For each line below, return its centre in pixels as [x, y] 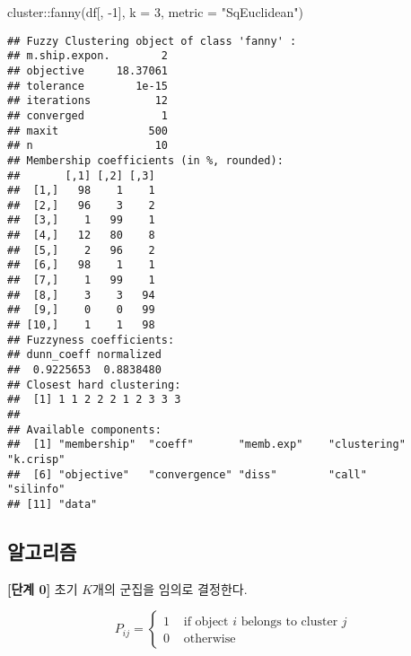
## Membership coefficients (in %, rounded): [145, 160]
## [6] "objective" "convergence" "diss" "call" [187, 474]
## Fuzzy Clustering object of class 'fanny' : [152, 41]
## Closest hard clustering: [94, 385]
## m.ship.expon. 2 [87, 56]
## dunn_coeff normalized [84, 355]
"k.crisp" [36, 459]
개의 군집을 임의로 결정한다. [170, 588]
